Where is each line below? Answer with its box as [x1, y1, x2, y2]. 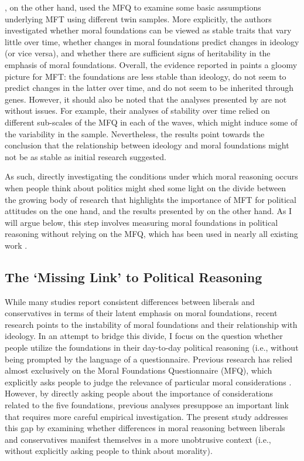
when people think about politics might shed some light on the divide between [5, 181, 286, 194]
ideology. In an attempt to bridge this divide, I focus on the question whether [5, 330, 283, 342]
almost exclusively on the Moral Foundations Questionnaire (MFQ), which [5, 364, 272, 377]
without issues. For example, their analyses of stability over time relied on [5, 104, 270, 117]
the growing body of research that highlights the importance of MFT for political [5, 193, 296, 205]
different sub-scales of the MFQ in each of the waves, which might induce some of [5, 116, 298, 128]
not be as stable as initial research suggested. [5, 150, 166, 162]
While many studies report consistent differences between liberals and [5, 295, 255, 307]
